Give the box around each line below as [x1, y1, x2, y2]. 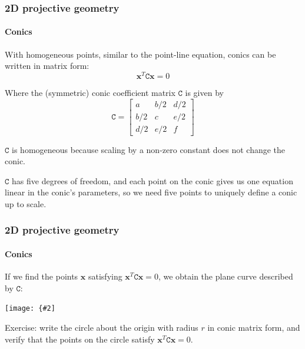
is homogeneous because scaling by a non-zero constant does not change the [12, 143, 286, 155]
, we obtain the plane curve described [158, 270, 293, 282]
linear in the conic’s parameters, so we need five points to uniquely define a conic [5, 186, 297, 198]
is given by [185, 86, 224, 98]
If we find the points [5, 270, 78, 282]
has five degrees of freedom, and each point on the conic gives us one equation [12, 174, 293, 187]
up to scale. [5, 197, 47, 210]
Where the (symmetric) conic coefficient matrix [5, 86, 175, 98]
